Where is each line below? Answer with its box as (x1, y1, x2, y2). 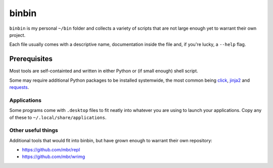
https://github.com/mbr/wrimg (22, 154, 85, 160)
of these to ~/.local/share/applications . (9, 114, 107, 121)
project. (9, 32, 26, 38)
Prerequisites (9, 54, 53, 63)
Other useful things (9, 127, 58, 134)
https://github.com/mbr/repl (22, 147, 80, 153)
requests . (9, 84, 29, 90)
